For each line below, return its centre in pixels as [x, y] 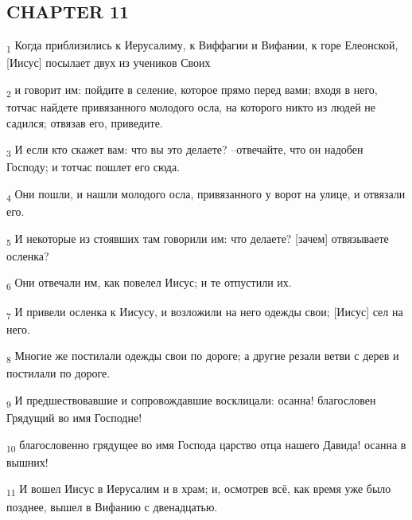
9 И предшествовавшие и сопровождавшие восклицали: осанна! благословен [191, 401]
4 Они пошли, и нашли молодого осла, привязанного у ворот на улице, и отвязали [206, 194]
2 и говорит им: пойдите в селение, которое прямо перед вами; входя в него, [192, 90]
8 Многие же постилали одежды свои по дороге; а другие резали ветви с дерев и [203, 357]
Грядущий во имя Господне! [74, 418]
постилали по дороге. [58, 373]
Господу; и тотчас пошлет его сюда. [93, 167]
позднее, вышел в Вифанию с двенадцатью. [112, 506]
